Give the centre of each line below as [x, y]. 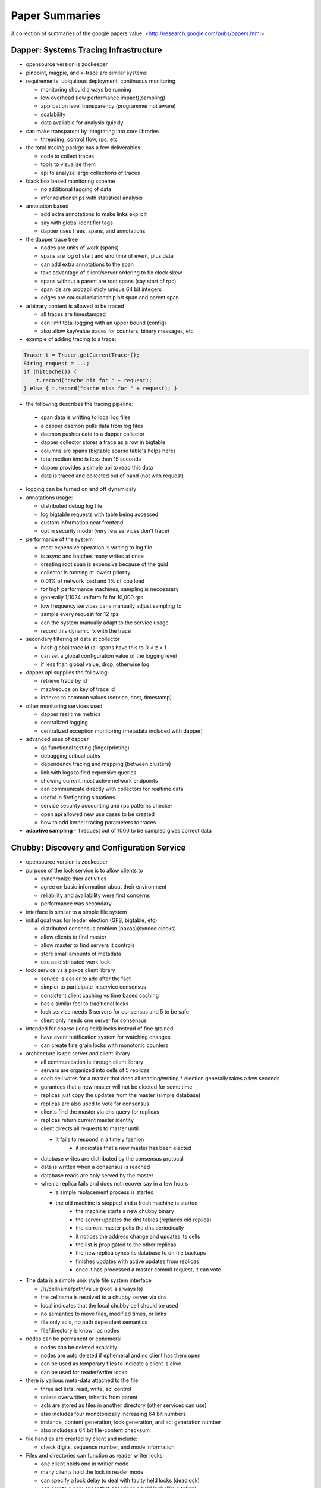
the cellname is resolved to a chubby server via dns [104, 1297]
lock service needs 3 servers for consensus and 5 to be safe [115, 1012]
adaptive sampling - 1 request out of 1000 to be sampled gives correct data [119, 831]
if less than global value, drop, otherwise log [95, 664]
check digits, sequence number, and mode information [108, 1447]
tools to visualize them [68, 164]
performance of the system [59, 539]
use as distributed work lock [75, 962]
